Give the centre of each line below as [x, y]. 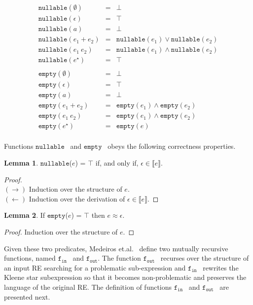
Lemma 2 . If [25, 215]
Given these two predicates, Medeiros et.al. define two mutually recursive [116, 248]
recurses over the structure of [205, 258]
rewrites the [221, 267]
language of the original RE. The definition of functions [88, 287]
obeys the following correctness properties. [172, 146]
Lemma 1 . [21, 163]
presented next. [27, 296]
